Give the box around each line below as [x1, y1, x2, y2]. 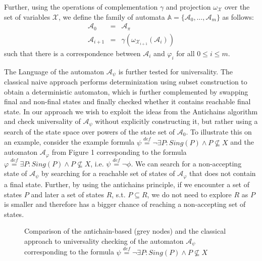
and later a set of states [31, 189, 104, 199]
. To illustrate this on [186, 126, 252, 137]
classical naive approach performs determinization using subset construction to [4, 76, 247, 86]
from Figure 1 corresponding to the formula [51, 147, 187, 157]
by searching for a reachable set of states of [41, 168, 175, 179]
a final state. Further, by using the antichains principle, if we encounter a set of [4, 179, 250, 189]
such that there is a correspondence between [4, 48, 141, 58]
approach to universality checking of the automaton [24, 235, 184, 246]
